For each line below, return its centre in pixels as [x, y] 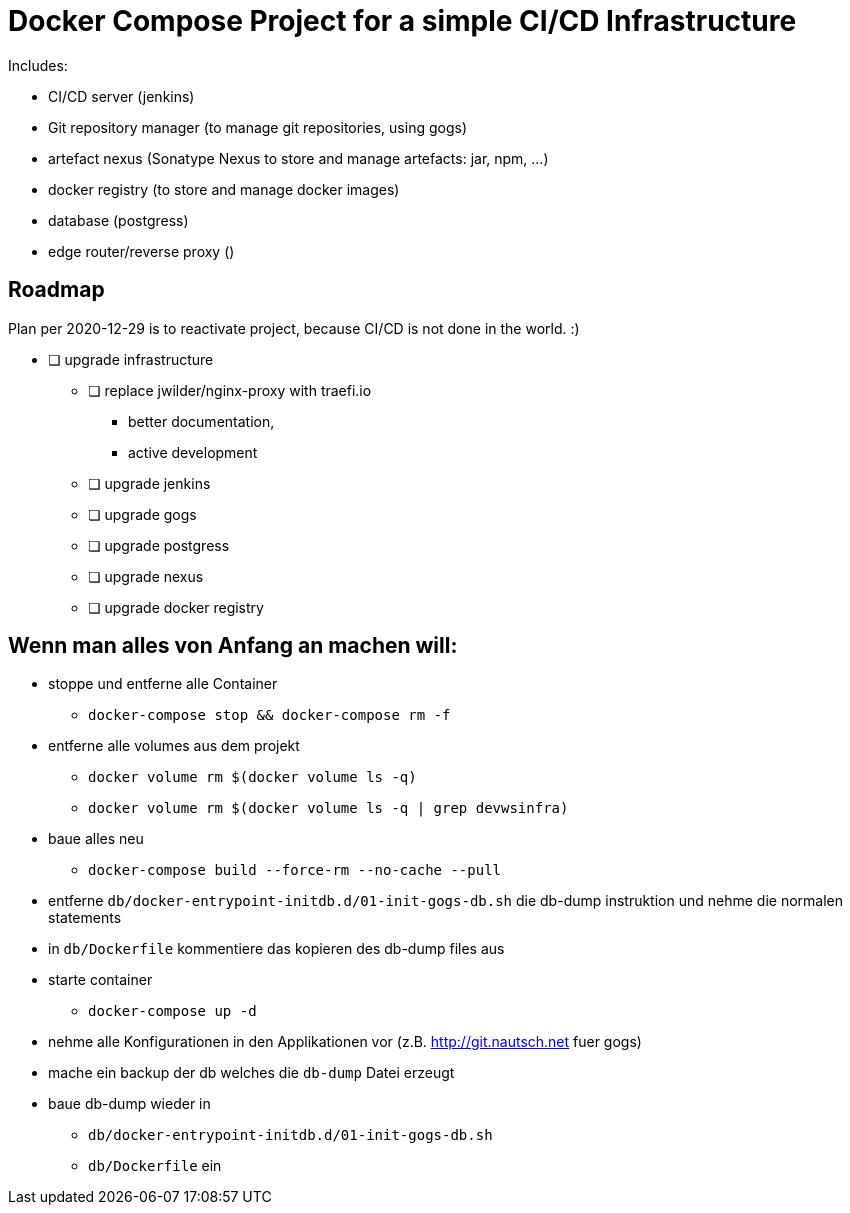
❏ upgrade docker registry [176, 607]
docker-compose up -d [172, 1011]
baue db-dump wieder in [129, 1104]
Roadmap [56, 290]
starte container [100, 980]
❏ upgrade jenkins [149, 483]
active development [193, 452]
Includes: [38, 65]
